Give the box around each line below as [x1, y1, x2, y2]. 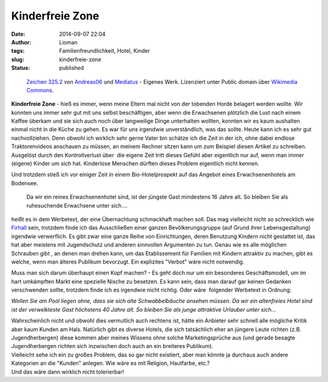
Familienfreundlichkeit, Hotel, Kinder [59, 47, 150, 55]
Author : [11, 38, 32, 46]
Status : [11, 64, 30, 72]
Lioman [59, 38, 78, 46]
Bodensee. [11, 179, 39, 186]
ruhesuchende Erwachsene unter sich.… [26, 202, 128, 209]
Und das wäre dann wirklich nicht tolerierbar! [11, 368, 125, 375]
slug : [11, 55, 24, 63]
